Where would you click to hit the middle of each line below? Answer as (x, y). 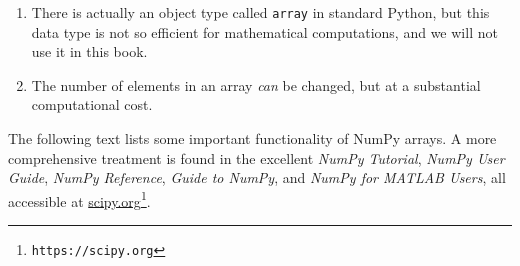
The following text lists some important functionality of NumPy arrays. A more (252, 138)
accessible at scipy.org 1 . (79, 199)
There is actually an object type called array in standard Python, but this (260, 12)
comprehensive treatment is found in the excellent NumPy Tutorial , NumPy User (256, 157)
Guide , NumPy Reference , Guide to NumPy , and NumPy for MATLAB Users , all (257, 177)
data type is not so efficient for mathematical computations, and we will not (264, 31)
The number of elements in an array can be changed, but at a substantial (256, 84)
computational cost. (92, 104)
